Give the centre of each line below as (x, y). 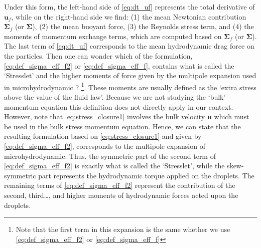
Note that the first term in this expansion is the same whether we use (123, 229)
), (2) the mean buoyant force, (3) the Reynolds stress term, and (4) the (143, 26)
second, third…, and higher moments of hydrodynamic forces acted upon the (121, 195)
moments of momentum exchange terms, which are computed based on (113, 36)
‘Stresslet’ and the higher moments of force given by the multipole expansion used (130, 75)
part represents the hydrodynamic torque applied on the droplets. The (146, 175)
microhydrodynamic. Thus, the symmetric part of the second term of (110, 156)
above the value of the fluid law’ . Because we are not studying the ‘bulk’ (115, 97)
